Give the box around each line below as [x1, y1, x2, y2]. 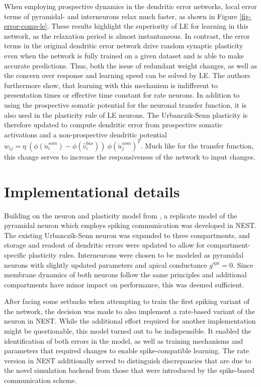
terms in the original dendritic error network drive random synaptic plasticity [4, 40, 243, 51]
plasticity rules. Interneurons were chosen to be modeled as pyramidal [28, 249, 244, 260]
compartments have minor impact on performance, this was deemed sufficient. [4, 279, 244, 289]
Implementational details [4, 181, 180, 201]
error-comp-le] [4, 21, 47, 31]
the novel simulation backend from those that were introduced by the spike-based [4, 365, 254, 375]
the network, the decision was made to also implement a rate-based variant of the [4, 305, 255, 316]
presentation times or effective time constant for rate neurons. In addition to [4, 90, 240, 100]
